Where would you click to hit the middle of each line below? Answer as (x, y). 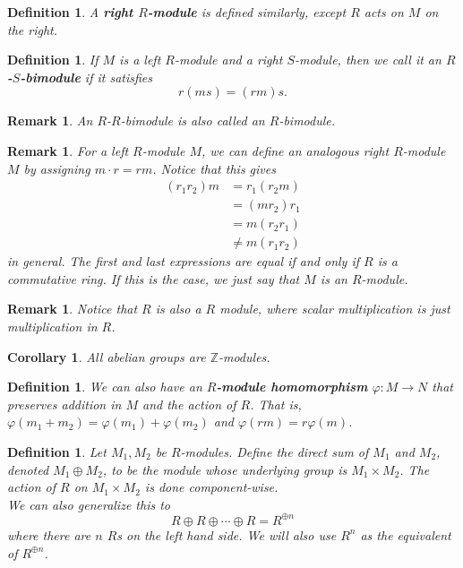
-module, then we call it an (368, 60)
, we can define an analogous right (295, 150)
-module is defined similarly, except (247, 12)
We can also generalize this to (89, 504)
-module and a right (228, 60)
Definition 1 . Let (57, 452)
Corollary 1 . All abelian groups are (107, 356)
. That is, (276, 404)
